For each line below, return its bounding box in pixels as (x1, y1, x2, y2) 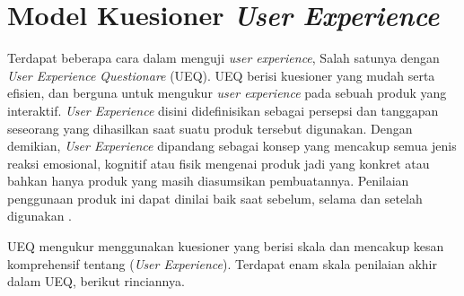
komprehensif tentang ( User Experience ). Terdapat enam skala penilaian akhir (7, 254, 437, 273)
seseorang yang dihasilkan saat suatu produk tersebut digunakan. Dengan (7, 118, 413, 137)
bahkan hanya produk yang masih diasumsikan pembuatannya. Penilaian (7, 171, 409, 190)
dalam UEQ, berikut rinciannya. (7, 272, 185, 291)
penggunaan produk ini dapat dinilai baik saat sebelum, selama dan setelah (7, 188, 423, 207)
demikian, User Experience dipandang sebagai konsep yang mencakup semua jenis (7, 136, 457, 155)
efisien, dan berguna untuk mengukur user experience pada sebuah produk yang (7, 83, 447, 102)
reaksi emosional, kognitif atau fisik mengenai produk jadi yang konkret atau (7, 153, 430, 172)
